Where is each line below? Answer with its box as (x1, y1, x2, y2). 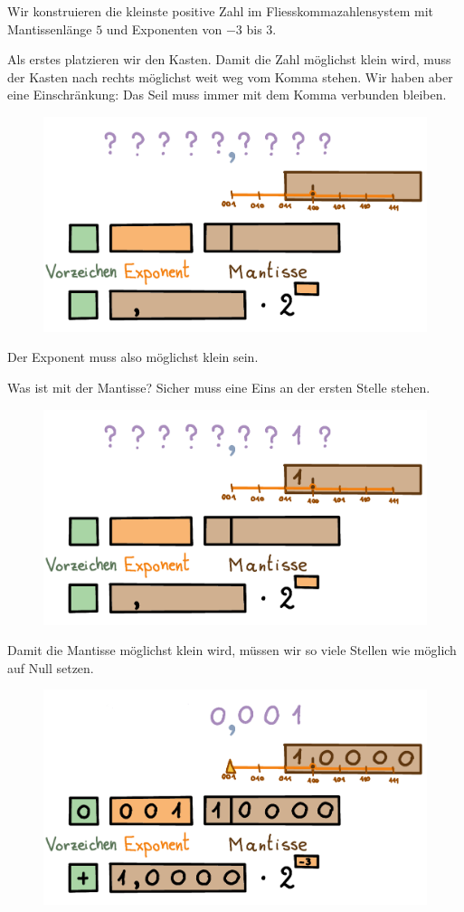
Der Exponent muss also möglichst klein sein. (7, 347, 259, 366)
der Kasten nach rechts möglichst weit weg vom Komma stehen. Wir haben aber (7, 67, 453, 86)
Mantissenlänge (7, 19, 92, 38)
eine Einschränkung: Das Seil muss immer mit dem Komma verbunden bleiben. (7, 85, 447, 104)
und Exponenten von (106, 19, 223, 38)
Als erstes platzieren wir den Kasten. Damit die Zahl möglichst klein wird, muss (7, 50, 451, 69)
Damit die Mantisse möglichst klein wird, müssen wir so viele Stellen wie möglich (7, 641, 457, 660)
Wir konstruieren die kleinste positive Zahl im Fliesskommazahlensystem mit (7, 2, 433, 20)
